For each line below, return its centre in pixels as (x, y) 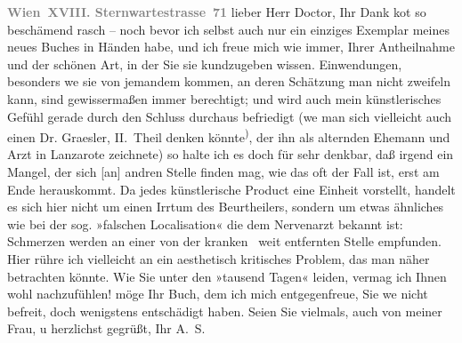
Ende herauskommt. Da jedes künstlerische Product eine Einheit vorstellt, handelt (231, 189)
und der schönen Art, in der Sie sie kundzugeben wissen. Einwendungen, (205, 64)
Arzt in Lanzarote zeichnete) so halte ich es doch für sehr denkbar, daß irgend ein (231, 154)
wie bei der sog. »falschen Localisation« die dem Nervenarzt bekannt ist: (205, 223)
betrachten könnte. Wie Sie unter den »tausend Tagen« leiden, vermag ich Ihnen (227, 276)
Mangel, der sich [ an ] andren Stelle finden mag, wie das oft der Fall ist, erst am (223, 171)
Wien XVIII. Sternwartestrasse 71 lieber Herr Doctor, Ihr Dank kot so (217, 12)
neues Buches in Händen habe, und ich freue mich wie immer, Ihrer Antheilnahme (231, 47)
